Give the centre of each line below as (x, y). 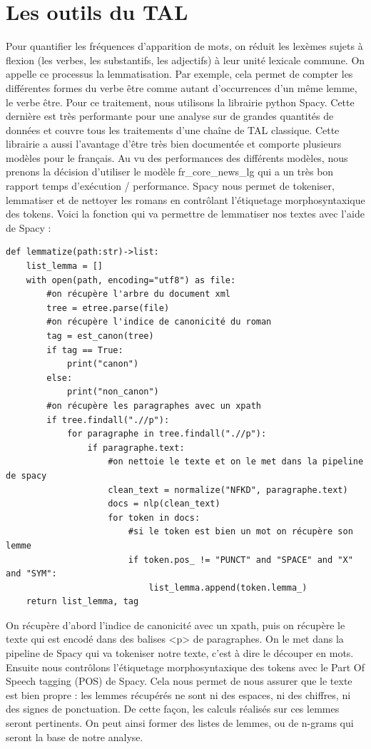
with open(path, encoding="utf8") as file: (131, 280)
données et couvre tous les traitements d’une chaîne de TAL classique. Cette (173, 129)
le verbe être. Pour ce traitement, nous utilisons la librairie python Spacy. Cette (180, 102)
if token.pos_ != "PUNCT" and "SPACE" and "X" (240, 560)
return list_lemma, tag (82, 602)
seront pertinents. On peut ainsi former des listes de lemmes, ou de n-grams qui (180, 723)
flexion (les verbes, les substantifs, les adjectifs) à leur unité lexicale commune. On (185, 60)
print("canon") (103, 364)
